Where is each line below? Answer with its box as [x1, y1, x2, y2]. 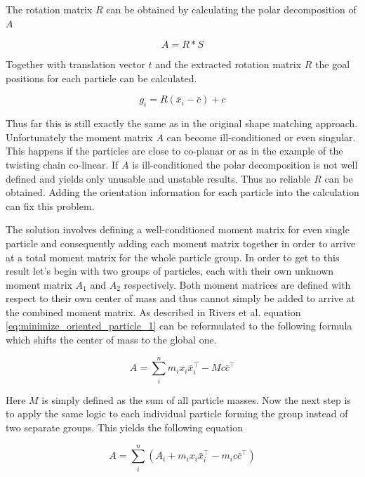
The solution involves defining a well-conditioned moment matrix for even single [6, 222, 350, 237]
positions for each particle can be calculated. [6, 70, 197, 85]
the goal [315, 57, 350, 72]
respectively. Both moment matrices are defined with [124, 277, 351, 292]
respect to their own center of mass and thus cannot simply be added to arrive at [6, 291, 355, 306]
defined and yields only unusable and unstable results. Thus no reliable [6, 171, 311, 185]
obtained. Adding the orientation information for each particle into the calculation [6, 185, 359, 200]
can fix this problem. [6, 198, 95, 213]
